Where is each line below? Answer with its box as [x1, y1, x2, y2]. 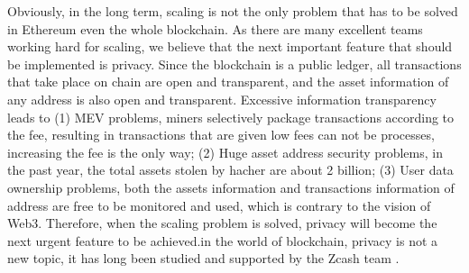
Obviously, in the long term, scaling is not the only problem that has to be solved [7, 2, 458, 20]
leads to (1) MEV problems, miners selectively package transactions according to [7, 107, 455, 126]
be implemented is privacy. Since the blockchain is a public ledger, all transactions [7, 54, 462, 73]
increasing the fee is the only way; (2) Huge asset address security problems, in [7, 142, 443, 161]
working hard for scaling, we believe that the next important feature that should [7, 37, 453, 56]
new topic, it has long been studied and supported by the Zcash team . [7, 249, 400, 268]
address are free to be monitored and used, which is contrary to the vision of [7, 196, 431, 214]
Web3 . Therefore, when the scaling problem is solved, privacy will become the [7, 214, 437, 232]
